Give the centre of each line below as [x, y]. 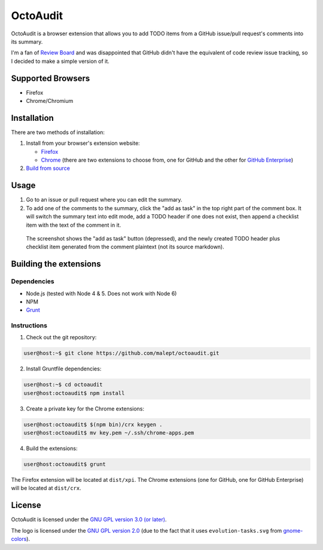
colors [19, 539]
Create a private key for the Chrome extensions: [85, 408]
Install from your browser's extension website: [83, 143]
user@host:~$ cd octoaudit [63, 385]
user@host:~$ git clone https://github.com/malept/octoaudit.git [121, 353]
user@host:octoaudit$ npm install [74, 393]
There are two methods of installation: [58, 132]
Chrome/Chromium [50, 101]
